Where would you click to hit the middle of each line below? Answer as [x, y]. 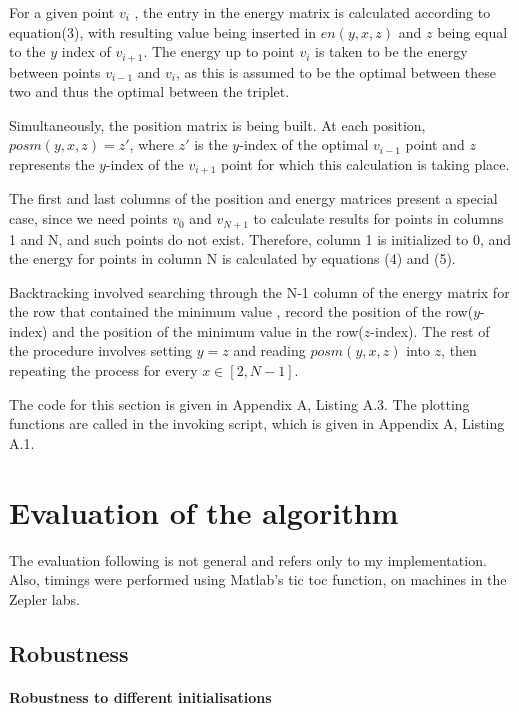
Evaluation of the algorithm [204, 511]
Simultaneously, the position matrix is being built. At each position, [217, 124]
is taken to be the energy [391, 51]
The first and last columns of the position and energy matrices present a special [253, 198]
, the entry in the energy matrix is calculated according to [312, 12]
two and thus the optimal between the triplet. [149, 91]
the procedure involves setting [101, 350]
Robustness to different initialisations [140, 696]
